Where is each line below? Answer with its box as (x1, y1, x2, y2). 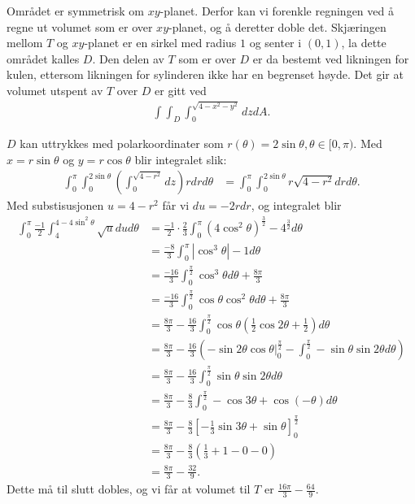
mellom (7, 34, 43, 51)
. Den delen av (92, 50, 164, 67)
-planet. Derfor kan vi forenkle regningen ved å (159, 2, 394, 19)
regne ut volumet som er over (7, 18, 153, 35)
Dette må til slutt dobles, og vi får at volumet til (7, 480, 251, 497)
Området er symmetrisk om (7, 2, 145, 19)
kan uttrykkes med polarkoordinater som (20, 134, 224, 151)
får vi (162, 197, 190, 214)
